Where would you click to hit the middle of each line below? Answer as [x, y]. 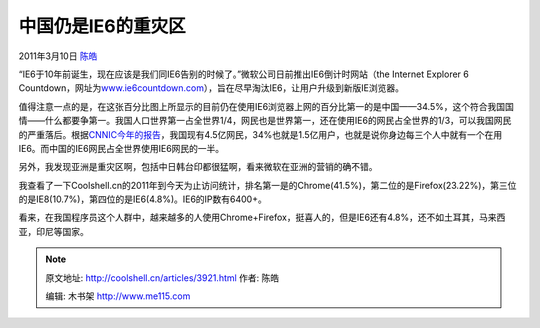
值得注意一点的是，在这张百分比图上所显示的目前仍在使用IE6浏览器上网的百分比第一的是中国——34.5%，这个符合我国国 [266, 106]
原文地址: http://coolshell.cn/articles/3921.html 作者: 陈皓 [162, 277]
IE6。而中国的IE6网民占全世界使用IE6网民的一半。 [121, 148]
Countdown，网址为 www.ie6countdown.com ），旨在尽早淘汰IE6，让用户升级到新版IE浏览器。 [211, 88]
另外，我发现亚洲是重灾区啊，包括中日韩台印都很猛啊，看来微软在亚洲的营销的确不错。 [198, 167]
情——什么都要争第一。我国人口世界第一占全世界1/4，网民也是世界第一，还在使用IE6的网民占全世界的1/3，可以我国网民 [265, 121]
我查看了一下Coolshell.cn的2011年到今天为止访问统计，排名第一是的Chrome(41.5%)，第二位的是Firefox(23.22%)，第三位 [267, 185]
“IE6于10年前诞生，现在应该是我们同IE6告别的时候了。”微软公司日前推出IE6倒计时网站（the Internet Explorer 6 [243, 74]
